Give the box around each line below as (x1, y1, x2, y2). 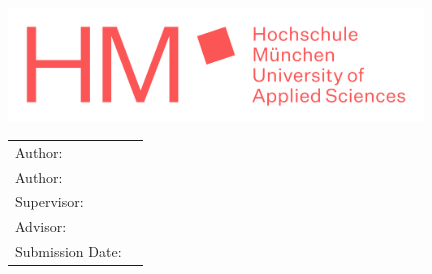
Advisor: (15, 216, 67, 237)
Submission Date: (15, 241, 122, 262)
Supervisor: (15, 191, 84, 212)
